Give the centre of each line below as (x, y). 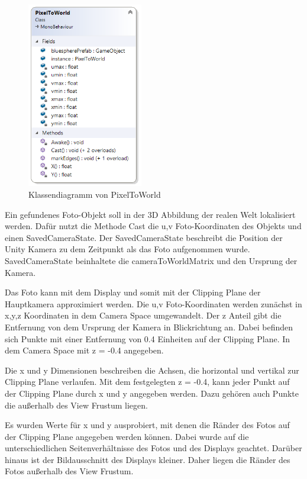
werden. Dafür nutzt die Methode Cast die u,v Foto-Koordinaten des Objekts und (153, 226)
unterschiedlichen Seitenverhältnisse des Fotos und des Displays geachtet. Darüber (153, 448)
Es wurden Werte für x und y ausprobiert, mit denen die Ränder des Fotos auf (147, 425)
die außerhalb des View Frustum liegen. (76, 405)
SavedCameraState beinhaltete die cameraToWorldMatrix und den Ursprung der (151, 260)
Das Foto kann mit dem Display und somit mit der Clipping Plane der (133, 292)
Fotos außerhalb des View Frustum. (69, 471)
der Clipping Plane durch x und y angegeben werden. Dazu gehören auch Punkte (152, 393)
